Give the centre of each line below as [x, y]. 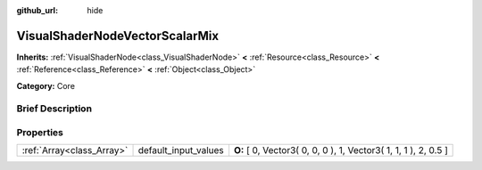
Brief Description [54, 109]
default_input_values [181, 150]
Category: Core [46, 85]
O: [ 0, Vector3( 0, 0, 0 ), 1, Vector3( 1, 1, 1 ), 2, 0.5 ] [341, 150]
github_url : [37, 10]
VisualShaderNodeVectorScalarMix [117, 36]
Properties [40, 133]
